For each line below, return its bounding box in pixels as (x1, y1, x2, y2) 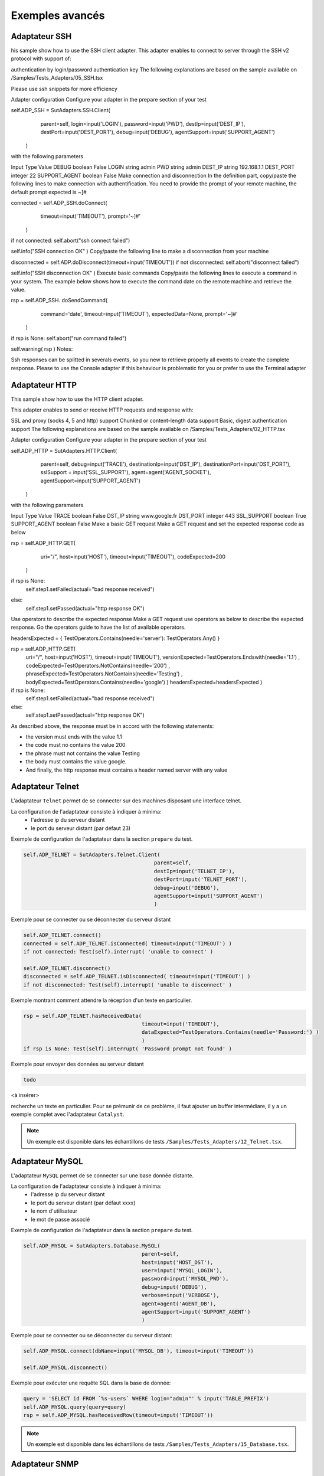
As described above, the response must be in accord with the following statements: (11, 722, 214, 729)
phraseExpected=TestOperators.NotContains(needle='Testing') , (25, 670, 183, 677)
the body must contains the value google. (25, 758, 127, 765)
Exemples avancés (11, 9, 105, 22)
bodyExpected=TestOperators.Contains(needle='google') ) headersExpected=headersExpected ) (25, 678, 263, 685)
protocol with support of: (11, 55, 72, 62)
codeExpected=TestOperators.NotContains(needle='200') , (25, 662, 171, 669)
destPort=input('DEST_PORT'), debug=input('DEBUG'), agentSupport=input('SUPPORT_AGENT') (40, 129, 276, 136)
